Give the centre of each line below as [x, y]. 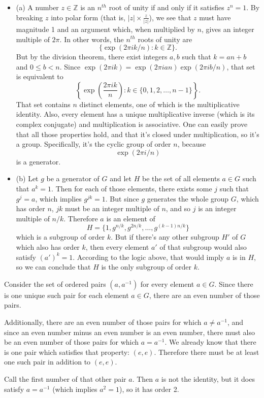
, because [192, 144]
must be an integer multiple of [112, 208]
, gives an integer [228, 29]
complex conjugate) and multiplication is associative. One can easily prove [132, 124]
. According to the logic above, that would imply [148, 257]
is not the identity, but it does [208, 379]
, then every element [117, 247]
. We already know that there [210, 342]
